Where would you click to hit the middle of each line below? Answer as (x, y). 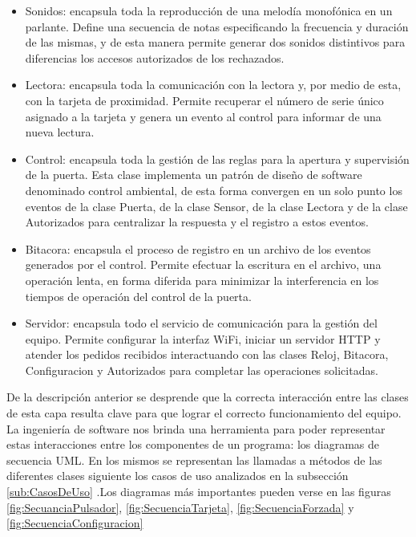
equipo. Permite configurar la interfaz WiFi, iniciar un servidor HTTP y (203, 338)
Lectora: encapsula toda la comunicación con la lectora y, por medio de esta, (213, 85)
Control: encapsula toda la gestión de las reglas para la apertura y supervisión (217, 159)
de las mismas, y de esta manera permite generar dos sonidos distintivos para (215, 42)
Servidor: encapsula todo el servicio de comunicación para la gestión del (201, 323)
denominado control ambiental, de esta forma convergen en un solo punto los (214, 190)
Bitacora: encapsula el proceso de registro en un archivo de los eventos (198, 248)
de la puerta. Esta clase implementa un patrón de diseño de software (194, 175)
